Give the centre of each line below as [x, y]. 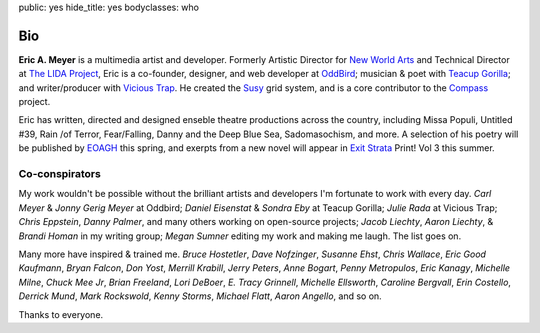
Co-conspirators [60, 174]
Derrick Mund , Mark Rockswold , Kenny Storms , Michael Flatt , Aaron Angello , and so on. [200, 296]
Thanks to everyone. [61, 314]
